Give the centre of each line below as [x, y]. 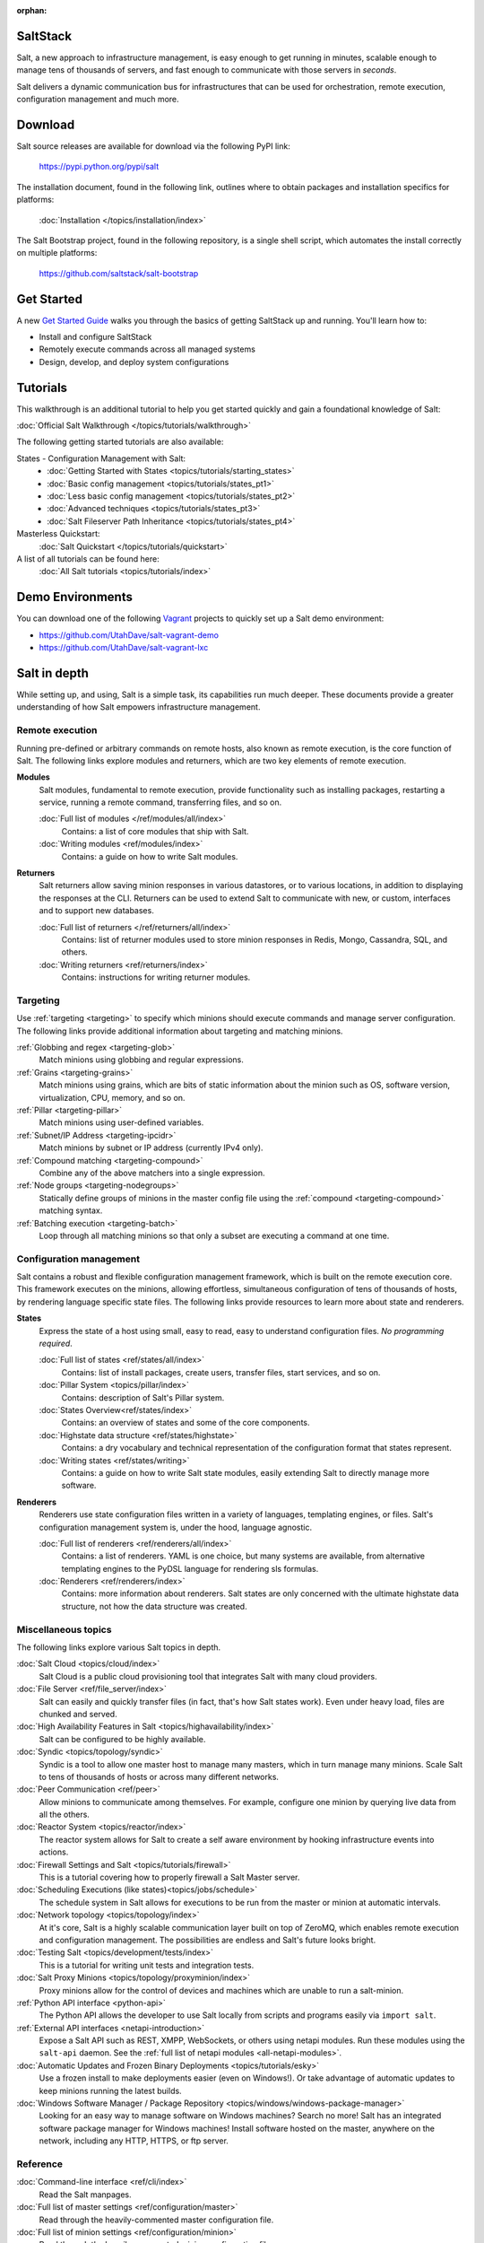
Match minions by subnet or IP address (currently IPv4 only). [151, 1148]
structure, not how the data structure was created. [154, 1606]
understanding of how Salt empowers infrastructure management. [138, 707]
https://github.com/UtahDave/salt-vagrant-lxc [124, 648]
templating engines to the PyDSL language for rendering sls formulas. [190, 1568]
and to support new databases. [96, 911]
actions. [54, 1852]
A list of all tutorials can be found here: [88, 559]
